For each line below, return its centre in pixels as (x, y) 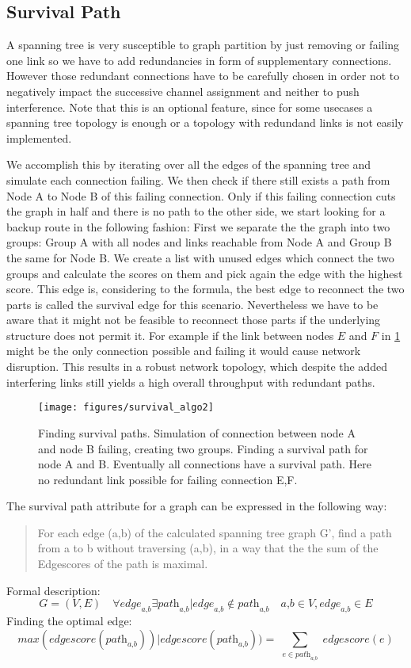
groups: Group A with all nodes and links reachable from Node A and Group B (199, 242)
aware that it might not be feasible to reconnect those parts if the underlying (194, 320)
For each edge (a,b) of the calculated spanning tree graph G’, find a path (215, 532)
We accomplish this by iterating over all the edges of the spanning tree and (189, 164)
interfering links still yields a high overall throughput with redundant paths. (191, 382)
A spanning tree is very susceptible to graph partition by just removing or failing (203, 45)
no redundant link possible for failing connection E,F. (168, 479)
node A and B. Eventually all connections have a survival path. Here (205, 464)
